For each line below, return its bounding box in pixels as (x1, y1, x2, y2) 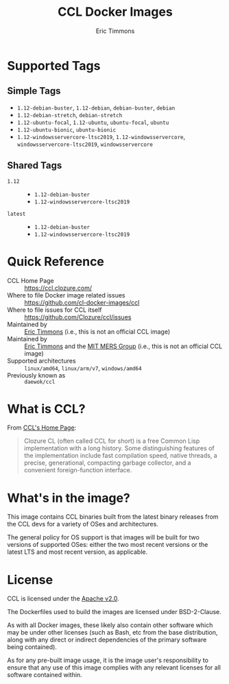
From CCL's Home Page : (7, 424, 77, 432)
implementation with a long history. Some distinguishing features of (23, 444, 215, 452)
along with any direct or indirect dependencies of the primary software (7, 635, 207, 644)
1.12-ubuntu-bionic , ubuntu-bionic (16, 125, 117, 134)
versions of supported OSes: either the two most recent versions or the (7, 541, 208, 549)
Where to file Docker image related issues (7, 291, 125, 299)
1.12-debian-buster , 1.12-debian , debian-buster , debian (16, 103, 176, 112)
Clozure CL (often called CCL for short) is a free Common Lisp (23, 437, 200, 445)
